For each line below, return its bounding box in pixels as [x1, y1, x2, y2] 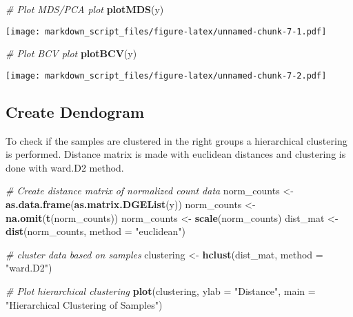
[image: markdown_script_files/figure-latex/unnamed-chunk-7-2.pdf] [6, 70, 327, 81]
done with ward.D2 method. [6, 160, 124, 174]
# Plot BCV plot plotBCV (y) [6, 46, 137, 61]
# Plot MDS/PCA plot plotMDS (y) [6, 2, 164, 16]
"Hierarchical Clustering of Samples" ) [6, 297, 163, 311]
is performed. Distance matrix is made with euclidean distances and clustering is [6, 147, 346, 161]
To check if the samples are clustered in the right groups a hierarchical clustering [6, 133, 347, 147]
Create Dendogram [6, 101, 145, 122]
